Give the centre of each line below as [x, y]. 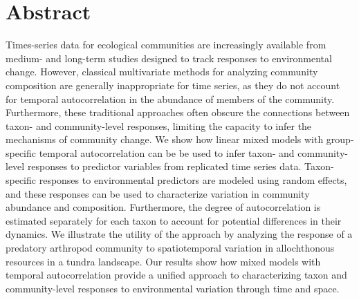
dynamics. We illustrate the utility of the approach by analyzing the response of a [179, 234]
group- [340, 139]
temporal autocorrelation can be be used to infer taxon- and [167, 152]
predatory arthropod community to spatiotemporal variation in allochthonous [170, 248]
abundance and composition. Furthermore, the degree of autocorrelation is [163, 207]
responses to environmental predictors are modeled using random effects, [193, 180]
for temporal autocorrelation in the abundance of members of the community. [170, 99]
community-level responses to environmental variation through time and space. [173, 288]
